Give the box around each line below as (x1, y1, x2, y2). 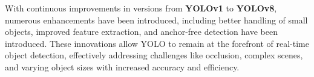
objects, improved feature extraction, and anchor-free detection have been (5, 25, 278, 38)
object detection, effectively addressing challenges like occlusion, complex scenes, (5, 49, 303, 61)
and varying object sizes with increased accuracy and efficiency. (5, 60, 240, 73)
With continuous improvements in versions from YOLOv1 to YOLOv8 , (5, 2, 277, 14)
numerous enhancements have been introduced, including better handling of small (5, 13, 308, 26)
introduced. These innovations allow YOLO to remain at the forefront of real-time (5, 37, 309, 49)
